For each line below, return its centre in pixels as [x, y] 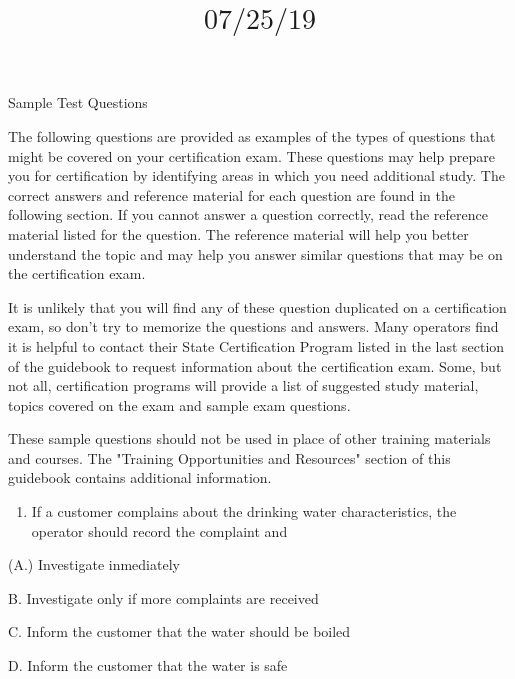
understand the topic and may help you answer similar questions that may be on [255, 253]
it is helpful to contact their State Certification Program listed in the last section [256, 345]
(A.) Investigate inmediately [94, 564]
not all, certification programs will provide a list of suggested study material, [243, 385]
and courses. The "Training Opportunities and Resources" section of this [229, 457]
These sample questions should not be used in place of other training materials [249, 438]
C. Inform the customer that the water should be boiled [179, 631]
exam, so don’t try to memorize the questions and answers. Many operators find [253, 326]
